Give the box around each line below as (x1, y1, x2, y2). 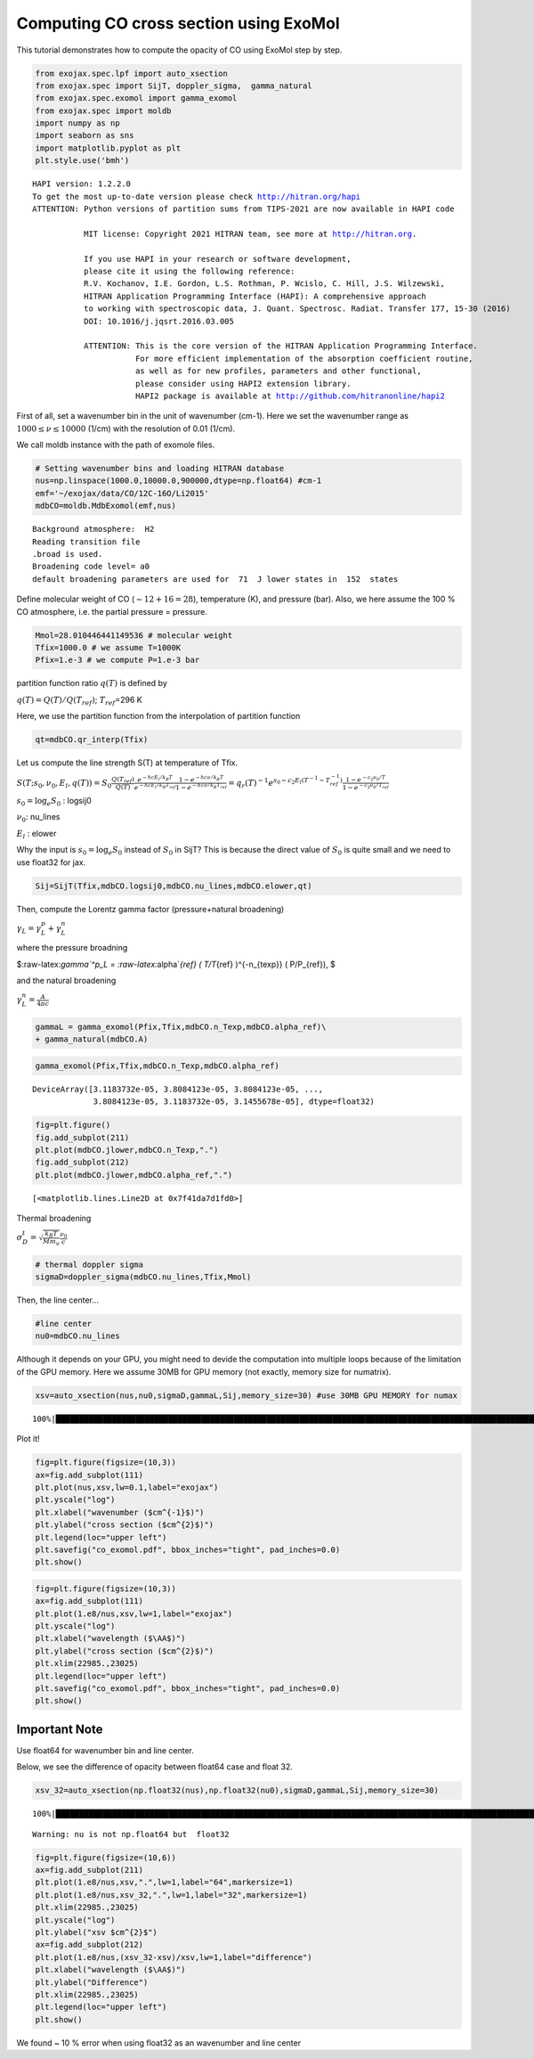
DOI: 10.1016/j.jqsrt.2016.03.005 (83, 316, 235, 326)
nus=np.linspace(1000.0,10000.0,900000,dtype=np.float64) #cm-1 (35, 476, 322, 486)
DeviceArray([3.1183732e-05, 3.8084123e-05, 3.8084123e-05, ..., (32, 1083, 324, 1094)
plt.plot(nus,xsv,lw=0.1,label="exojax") (35, 1482, 219, 1492)
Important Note (16, 1721, 103, 1736)
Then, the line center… (16, 1295, 100, 1305)
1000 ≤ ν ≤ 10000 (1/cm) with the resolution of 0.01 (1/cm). (16, 423, 236, 434)
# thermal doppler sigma (35, 1259, 144, 1270)
